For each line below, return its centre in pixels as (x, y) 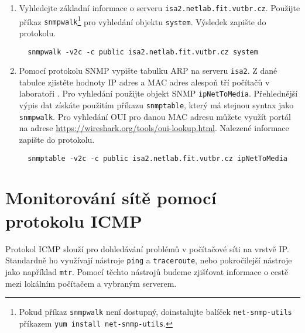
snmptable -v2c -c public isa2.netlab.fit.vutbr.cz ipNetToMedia (157, 158)
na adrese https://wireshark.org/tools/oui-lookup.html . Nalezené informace (154, 128)
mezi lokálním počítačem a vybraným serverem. (91, 283)
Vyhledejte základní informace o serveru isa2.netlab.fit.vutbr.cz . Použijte (160, 8)
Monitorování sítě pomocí (111, 198)
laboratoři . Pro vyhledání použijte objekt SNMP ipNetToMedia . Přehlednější (158, 93)
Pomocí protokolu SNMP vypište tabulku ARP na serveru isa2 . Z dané (148, 71)
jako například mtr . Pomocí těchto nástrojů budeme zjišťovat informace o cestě (147, 271)
